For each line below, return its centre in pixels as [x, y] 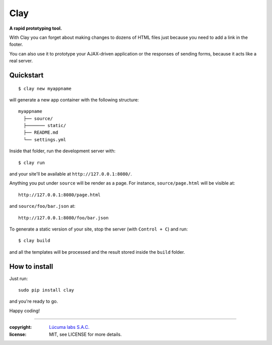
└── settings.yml [45, 139]
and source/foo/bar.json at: [42, 206]
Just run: [19, 278]
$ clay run [32, 162]
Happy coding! [25, 311]
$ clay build [34, 241]
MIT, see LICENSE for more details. [85, 334]
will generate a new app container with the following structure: [74, 100]
